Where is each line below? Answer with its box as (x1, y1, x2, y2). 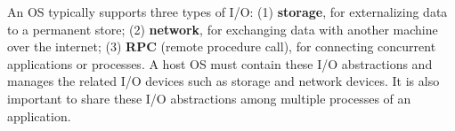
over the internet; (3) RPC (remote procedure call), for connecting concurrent (7, 37, 436, 56)
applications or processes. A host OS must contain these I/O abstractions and (7, 54, 433, 73)
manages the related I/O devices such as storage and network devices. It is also (7, 72, 440, 90)
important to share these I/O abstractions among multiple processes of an (7, 89, 411, 107)
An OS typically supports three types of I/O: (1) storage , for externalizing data (7, 3, 448, 20)
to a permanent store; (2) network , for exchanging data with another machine (7, 19, 438, 38)
